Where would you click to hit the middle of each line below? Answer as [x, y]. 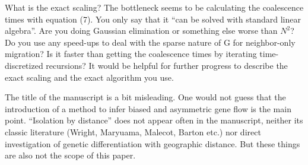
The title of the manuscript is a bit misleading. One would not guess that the [145, 97]
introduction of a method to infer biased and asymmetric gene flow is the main [148, 108]
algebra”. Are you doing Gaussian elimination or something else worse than [141, 31]
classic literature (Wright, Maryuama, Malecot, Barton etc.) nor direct [133, 131]
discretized [24, 65]
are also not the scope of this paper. [70, 155]
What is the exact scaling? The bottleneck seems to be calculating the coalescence [154, 7]
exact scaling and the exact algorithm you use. [89, 77]
